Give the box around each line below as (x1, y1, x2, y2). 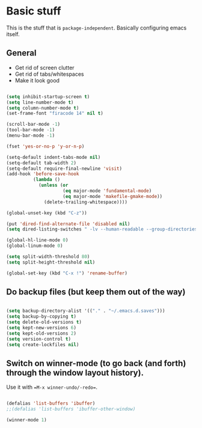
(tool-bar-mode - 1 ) (6, 127, 55, 133)
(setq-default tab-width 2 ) (6, 160, 77, 166)
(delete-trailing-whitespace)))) (44, 199, 128, 205)
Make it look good (14, 76, 60, 84)
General (6, 48, 37, 58)
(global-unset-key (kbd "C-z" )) (6, 209, 87, 216)
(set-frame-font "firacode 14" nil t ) (6, 110, 103, 117)
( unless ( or (38, 182, 69, 188)
